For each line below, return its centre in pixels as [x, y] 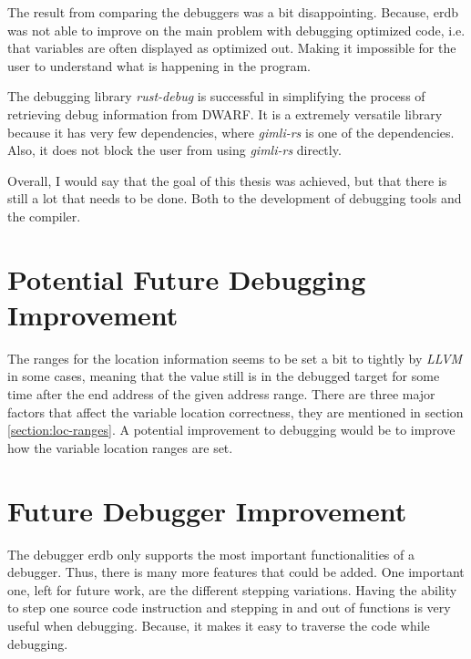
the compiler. [44, 216]
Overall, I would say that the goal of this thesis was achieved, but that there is [227, 180]
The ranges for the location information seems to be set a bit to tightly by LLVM [235, 358]
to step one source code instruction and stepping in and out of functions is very [229, 608]
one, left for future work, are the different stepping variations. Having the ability [232, 589]
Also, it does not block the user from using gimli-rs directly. [174, 150]
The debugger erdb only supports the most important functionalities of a [211, 554]
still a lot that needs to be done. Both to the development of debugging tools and [235, 198]
